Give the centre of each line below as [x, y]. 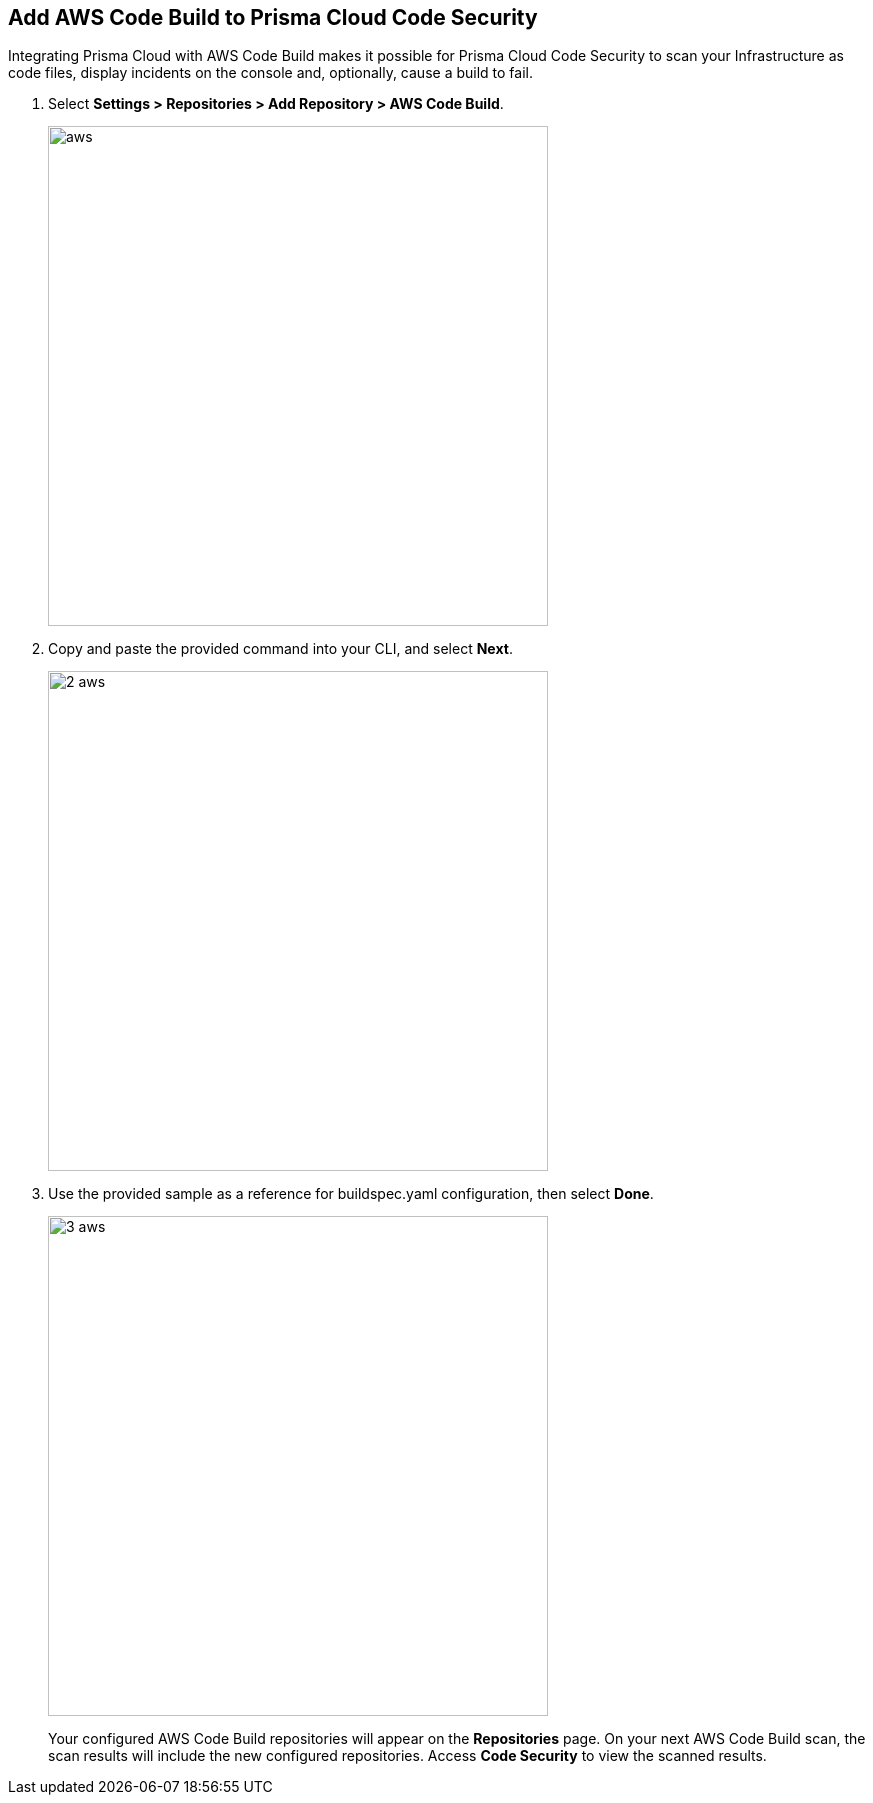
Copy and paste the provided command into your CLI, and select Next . [280, 649]
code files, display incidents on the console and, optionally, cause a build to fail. [270, 73]
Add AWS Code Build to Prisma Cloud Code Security [273, 17]
